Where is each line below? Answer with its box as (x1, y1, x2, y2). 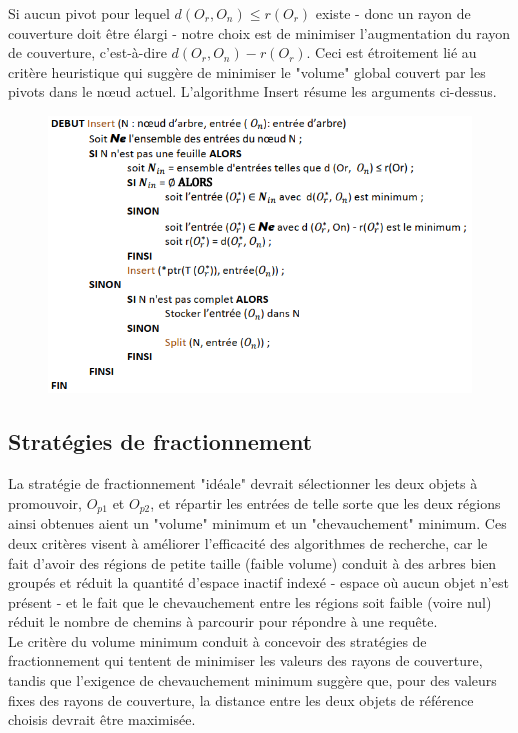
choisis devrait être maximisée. (8, 709, 196, 730)
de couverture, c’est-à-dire (8, 42, 167, 63)
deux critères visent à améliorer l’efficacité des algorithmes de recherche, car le (8, 532, 488, 553)
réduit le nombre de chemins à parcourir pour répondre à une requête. (8, 611, 438, 632)
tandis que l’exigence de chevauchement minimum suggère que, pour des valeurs (8, 670, 497, 691)
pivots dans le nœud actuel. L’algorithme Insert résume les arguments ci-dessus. (8, 81, 497, 102)
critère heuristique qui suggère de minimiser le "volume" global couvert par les (8, 61, 486, 82)
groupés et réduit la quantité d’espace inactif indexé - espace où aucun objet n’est (8, 572, 509, 593)
